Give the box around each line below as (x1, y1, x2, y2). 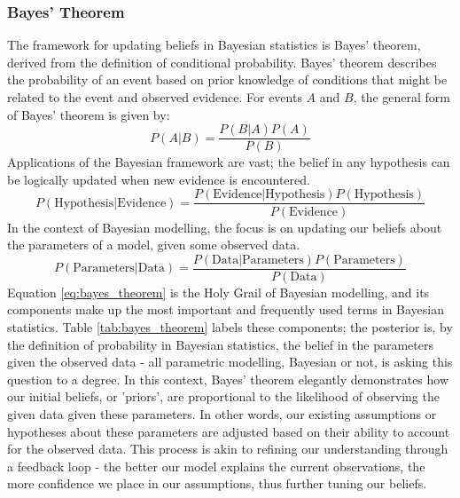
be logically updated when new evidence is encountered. (7, 170, 310, 188)
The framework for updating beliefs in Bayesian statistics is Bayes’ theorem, (7, 36, 421, 54)
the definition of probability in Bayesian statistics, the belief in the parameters (7, 335, 433, 353)
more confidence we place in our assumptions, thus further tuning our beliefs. (7, 474, 427, 493)
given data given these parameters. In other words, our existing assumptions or (7, 404, 437, 423)
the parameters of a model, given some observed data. (7, 235, 300, 254)
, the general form (353, 88, 451, 106)
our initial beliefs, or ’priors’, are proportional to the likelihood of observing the (7, 387, 440, 406)
